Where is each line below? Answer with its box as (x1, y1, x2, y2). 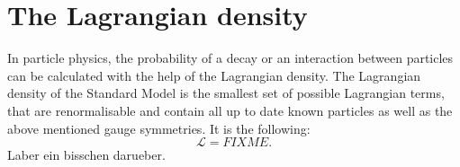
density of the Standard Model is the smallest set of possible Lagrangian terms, (7, 83, 445, 102)
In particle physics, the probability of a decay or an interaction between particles (7, 48, 454, 67)
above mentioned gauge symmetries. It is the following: (7, 119, 311, 137)
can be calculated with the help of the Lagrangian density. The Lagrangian (7, 66, 421, 84)
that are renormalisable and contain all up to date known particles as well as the (7, 101, 453, 119)
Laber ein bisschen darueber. (7, 145, 166, 164)
